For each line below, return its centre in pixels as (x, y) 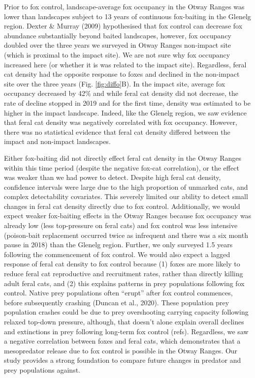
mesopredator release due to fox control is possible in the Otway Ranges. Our (121, 350)
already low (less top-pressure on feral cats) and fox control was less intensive (121, 225)
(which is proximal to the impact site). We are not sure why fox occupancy (117, 54)
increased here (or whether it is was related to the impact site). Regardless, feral (125, 64)
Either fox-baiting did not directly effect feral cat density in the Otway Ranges (123, 158)
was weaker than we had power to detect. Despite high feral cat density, (112, 177)
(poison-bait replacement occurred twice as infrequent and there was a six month (126, 235)
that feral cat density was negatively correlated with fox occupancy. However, (121, 122)
